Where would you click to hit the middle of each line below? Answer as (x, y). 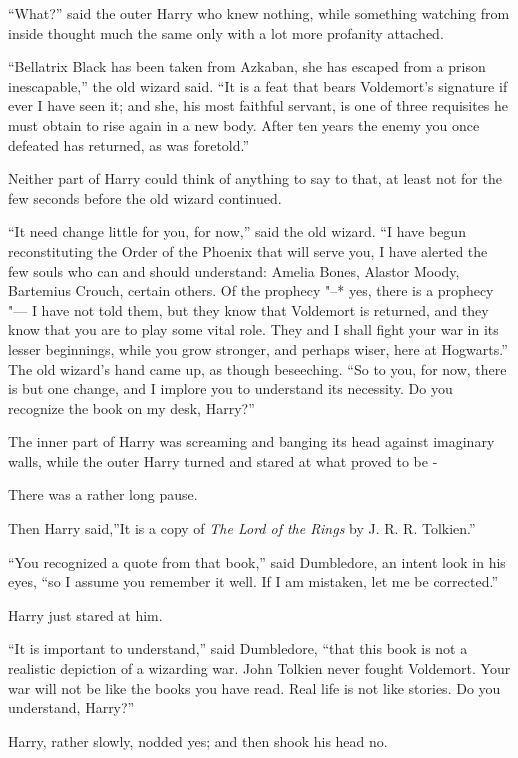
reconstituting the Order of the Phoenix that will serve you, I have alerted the (248, 250)
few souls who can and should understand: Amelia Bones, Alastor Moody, (234, 270)
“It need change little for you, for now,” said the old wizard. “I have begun (237, 231)
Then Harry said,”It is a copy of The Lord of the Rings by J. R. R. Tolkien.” (242, 528)
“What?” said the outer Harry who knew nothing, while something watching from (259, 13)
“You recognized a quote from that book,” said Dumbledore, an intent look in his (257, 561)
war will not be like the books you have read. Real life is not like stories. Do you (254, 687)
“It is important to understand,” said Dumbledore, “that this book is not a (238, 648)
